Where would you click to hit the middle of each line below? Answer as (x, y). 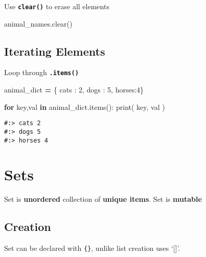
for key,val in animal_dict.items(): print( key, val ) (85, 107)
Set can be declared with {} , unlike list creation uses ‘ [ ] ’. (92, 248)
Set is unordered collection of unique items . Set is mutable (103, 199)
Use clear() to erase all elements (57, 6)
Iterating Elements (55, 51)
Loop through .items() (41, 72)
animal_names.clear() (38, 23)
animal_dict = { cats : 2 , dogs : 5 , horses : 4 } (74, 90)
